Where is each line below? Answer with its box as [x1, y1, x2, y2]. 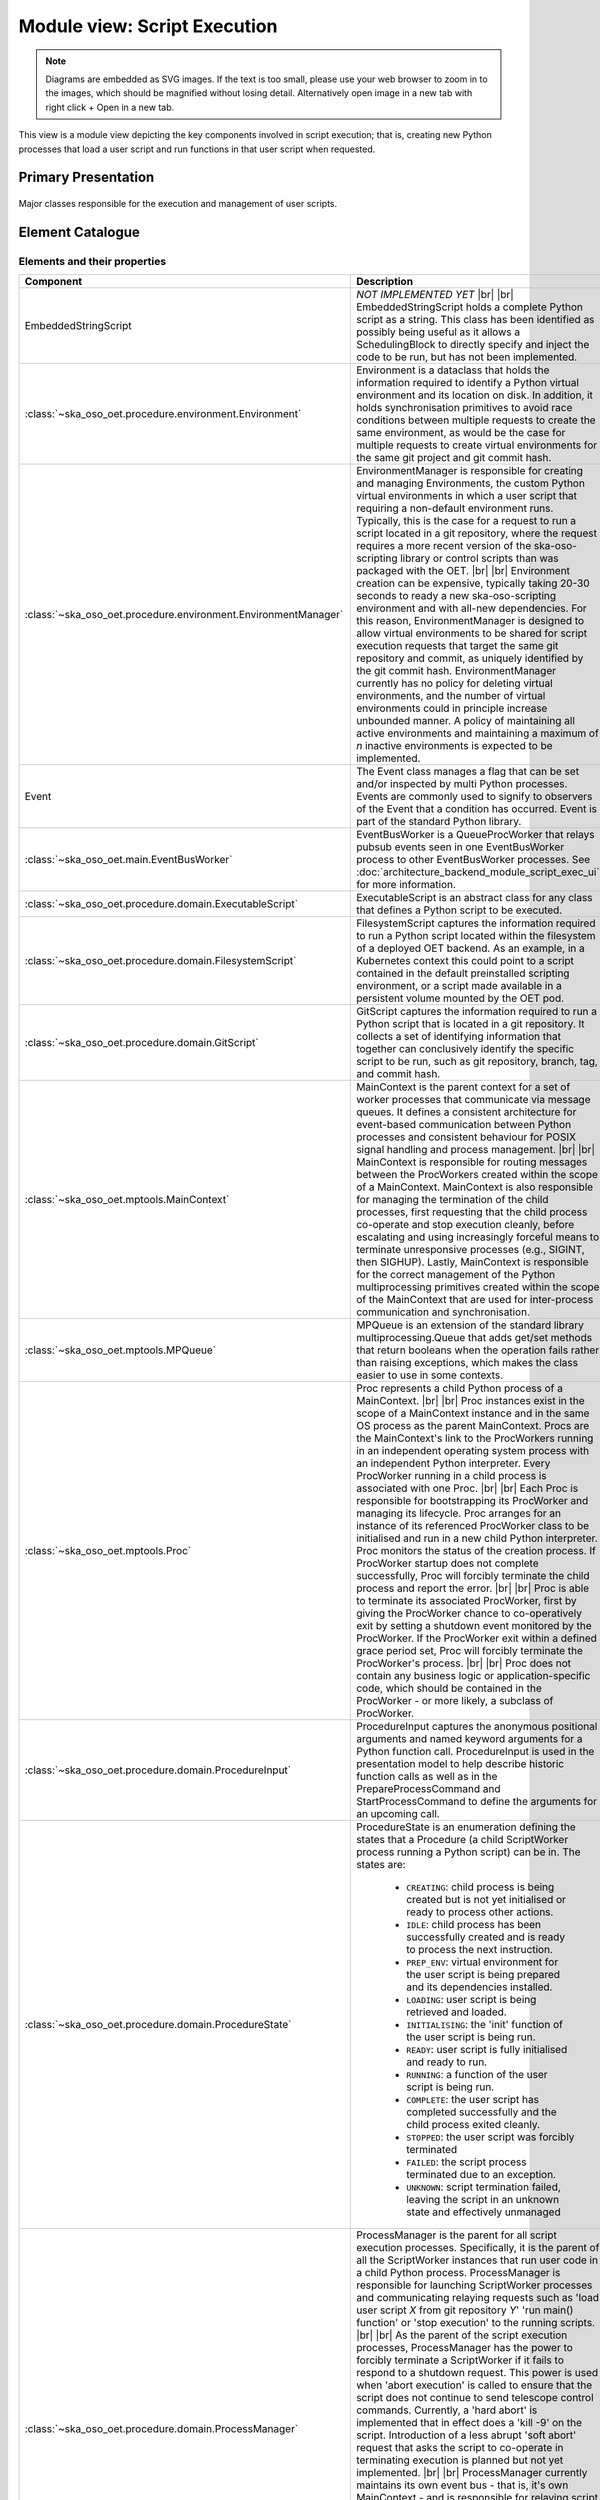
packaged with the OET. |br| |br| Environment [356, 564, 570, 578]
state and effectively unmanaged [406, 2205, 561, 2219]
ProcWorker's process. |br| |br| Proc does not [356, 1656, 572, 1670]
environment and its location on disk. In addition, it [356, 388, 594, 402]
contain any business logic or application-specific [356, 1669, 591, 1683]
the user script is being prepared [406, 1968, 560, 1982]
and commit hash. [356, 1067, 441, 1081]
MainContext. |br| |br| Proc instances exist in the [356, 1394, 585, 1408]
